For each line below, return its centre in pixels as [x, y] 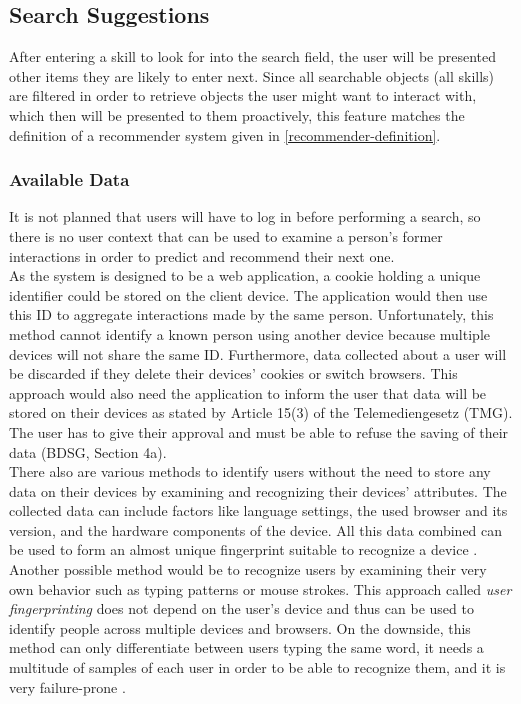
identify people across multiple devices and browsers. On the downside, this [240, 627]
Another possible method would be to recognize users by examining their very [248, 569]
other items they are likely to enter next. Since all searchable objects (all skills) [252, 75]
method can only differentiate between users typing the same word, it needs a [246, 647]
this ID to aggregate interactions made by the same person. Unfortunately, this [251, 314]
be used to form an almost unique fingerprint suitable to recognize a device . [243, 549]
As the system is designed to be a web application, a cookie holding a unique [245, 275]
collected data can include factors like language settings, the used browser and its [258, 510]
